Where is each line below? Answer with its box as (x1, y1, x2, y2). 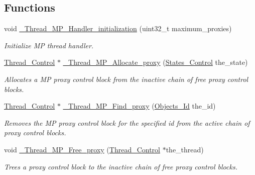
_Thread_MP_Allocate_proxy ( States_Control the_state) (63, 57, 248, 67)
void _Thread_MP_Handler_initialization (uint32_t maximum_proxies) (4, 23, 232, 34)
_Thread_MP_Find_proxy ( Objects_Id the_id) (63, 101, 216, 111)
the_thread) (166, 144, 204, 154)
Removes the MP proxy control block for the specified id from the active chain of (4, 117, 250, 128)
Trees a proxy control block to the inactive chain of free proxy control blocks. (4, 161, 237, 171)
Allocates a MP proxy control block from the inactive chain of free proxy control (4, 73, 248, 84)
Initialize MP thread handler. (4, 40, 94, 50)
